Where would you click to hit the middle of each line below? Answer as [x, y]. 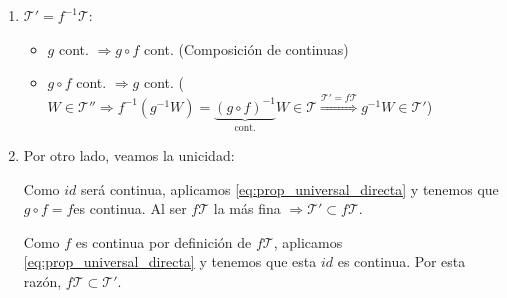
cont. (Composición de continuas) [246, 48]
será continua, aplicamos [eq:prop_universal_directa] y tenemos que [290, 188]
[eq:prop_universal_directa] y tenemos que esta [170, 261]
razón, [42, 280]
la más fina [247, 208]
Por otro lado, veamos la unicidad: [129, 155]
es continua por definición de [163, 241]
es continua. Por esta [401, 261]
